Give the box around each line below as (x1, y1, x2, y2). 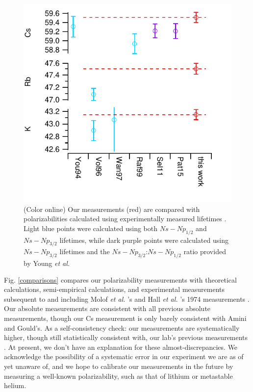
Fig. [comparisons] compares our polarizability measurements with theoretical (4, 274, 237, 285)
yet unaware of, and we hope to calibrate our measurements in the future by (4, 361, 233, 371)
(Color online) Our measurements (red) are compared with (24, 204, 200, 214)
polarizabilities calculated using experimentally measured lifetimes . (24, 213, 227, 224)
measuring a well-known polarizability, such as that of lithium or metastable (4, 370, 233, 381)
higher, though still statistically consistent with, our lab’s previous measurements (4, 332, 248, 342)
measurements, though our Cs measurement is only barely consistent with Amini (4, 313, 247, 323)
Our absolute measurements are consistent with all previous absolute (4, 303, 211, 314)
